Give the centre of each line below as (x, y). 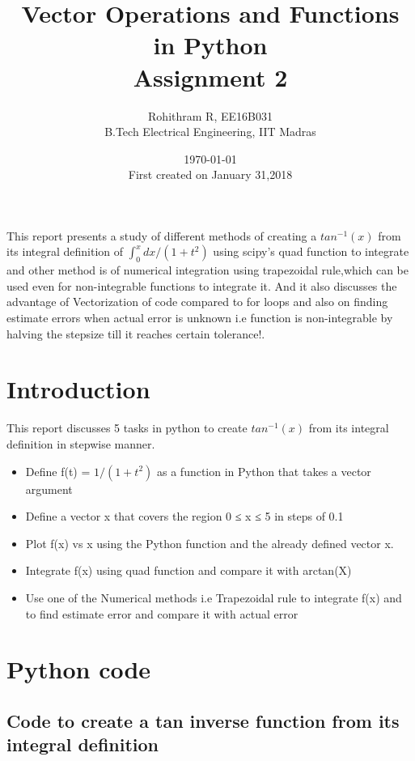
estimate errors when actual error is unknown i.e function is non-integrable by (200, 318)
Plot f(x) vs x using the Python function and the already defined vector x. (210, 543)
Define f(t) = (58, 471)
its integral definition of (65, 251)
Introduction (78, 389)
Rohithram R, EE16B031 (210, 115)
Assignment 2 (210, 77)
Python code (79, 669)
